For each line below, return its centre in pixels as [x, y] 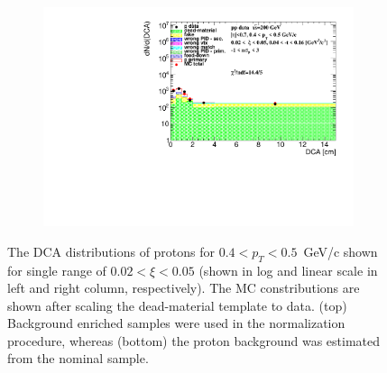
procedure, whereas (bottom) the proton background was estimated [194, 340]
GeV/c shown [341, 251]
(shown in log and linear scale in [288, 270]
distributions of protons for [140, 251]
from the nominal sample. [78, 358]
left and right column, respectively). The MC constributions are [184, 288]
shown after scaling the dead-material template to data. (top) [177, 305]
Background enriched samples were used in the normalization [176, 323]
